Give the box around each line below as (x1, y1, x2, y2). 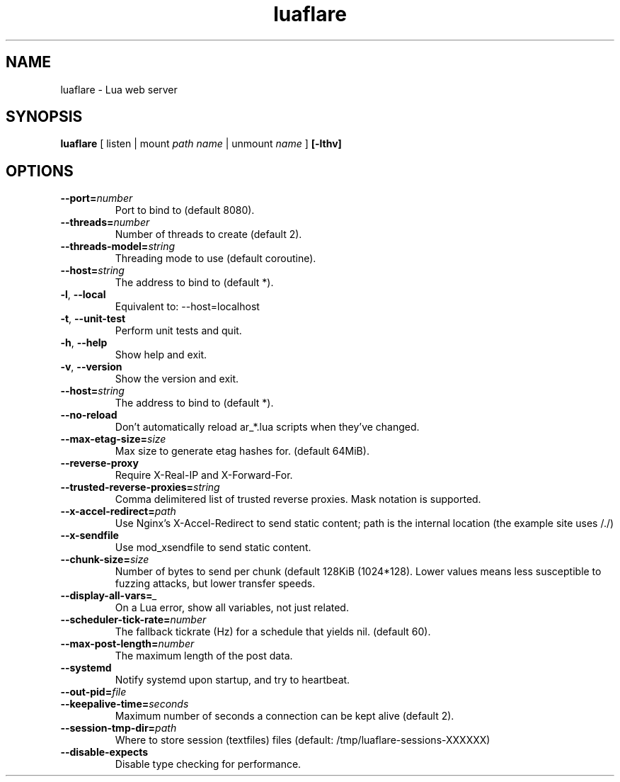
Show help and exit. (115, 348, 207, 361)
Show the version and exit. (115, 373, 239, 385)
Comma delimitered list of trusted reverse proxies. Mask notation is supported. (115, 493, 481, 506)
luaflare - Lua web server (60, 83, 178, 96)
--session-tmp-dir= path (60, 722, 177, 735)
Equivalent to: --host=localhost (115, 300, 260, 313)
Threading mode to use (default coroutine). (115, 252, 316, 265)
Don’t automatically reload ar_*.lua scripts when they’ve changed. (115, 421, 420, 433)
